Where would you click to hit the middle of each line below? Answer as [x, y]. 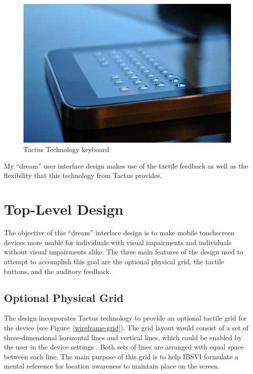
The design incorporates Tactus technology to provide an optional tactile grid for [126, 318]
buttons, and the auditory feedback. [58, 271]
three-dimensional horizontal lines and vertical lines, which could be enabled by [123, 337]
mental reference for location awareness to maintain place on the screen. [112, 366]
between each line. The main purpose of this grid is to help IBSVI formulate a [121, 356]
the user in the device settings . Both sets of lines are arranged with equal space [124, 347]
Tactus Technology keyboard [67, 149]
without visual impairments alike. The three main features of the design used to [124, 252]
